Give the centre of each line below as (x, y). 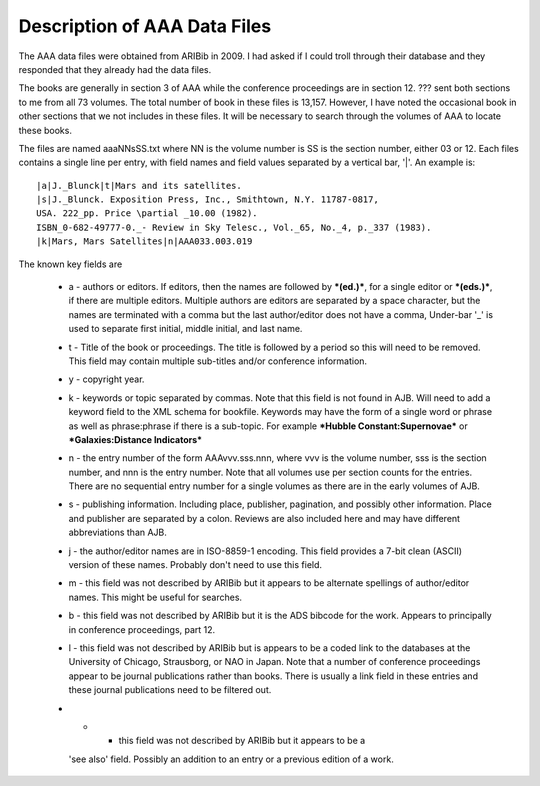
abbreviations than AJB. (117, 532)
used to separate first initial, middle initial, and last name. (185, 329)
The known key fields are (70, 264)
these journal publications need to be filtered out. (170, 690)
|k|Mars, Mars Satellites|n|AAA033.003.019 (144, 241)
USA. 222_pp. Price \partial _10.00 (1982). (147, 213)
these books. (45, 130)
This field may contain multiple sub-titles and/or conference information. (218, 361)
